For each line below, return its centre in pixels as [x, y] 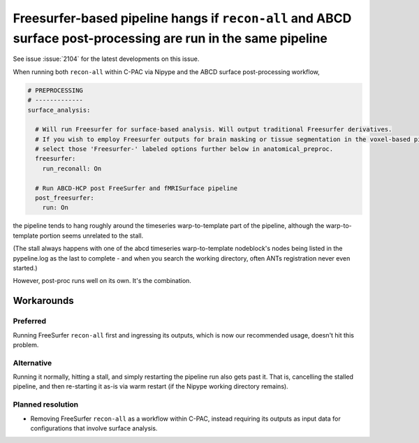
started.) [25, 268]
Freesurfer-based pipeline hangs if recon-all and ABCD [182, 18]
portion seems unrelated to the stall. [91, 235]
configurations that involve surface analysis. [94, 428]
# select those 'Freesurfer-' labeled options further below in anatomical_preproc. [184, 149]
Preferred [30, 321]
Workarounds [43, 301]
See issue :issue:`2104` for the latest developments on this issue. [106, 59]
